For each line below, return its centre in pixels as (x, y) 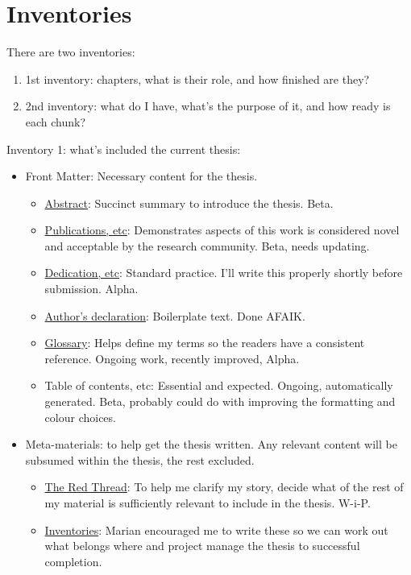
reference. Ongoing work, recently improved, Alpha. (172, 358)
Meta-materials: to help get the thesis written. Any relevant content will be (211, 444)
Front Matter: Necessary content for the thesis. (141, 176)
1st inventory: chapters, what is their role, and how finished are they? (197, 79)
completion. (73, 561)
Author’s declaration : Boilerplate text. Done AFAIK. (175, 315)
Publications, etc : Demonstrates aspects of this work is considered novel (222, 230)
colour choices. (80, 417)
